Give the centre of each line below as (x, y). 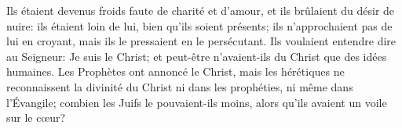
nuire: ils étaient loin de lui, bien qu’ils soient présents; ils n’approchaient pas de (199, 25)
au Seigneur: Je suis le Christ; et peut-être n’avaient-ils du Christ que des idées (197, 56)
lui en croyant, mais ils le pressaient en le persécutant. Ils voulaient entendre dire (201, 41)
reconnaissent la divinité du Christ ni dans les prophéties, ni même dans (180, 86)
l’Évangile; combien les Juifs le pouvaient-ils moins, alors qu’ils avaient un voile (197, 102)
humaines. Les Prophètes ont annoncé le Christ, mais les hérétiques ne (175, 71)
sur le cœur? (36, 117)
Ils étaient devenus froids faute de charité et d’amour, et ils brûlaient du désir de (201, 10)
